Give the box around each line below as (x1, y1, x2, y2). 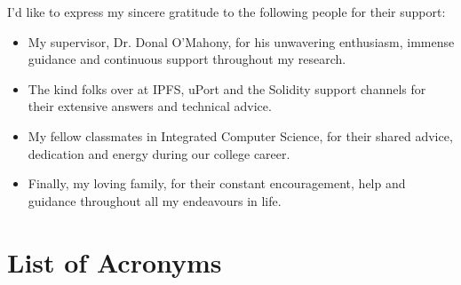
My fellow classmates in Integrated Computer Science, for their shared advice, (28, 126, 453, 145)
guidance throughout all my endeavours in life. (28, 191, 282, 210)
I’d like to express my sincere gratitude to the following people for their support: (7, 3, 446, 20)
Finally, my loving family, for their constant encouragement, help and (28, 174, 406, 193)
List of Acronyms (7, 243, 222, 280)
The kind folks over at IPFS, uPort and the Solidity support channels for (28, 79, 426, 98)
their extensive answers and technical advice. (28, 97, 272, 115)
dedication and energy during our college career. (28, 144, 290, 162)
